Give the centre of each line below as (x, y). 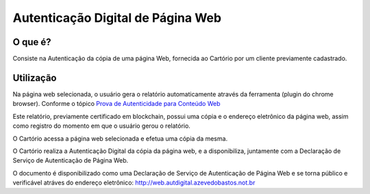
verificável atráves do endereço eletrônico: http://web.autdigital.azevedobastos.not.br (134, 183)
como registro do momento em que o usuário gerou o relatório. (102, 126)
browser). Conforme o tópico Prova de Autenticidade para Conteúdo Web (116, 104)
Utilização (35, 78)
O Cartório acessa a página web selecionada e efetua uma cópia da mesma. (120, 138)
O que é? (32, 42)
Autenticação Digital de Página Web (117, 18)
